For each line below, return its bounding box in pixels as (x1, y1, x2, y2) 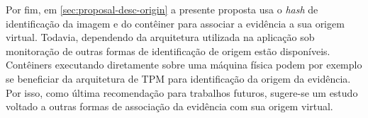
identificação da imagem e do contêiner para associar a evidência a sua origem (6, 16, 345, 30)
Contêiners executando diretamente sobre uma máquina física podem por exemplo (6, 57, 362, 72)
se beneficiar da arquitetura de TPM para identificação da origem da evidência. (6, 71, 351, 85)
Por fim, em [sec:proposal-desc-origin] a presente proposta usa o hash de (6, 2, 318, 16)
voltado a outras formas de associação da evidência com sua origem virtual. (6, 99, 333, 114)
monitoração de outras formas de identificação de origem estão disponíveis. (6, 43, 330, 58)
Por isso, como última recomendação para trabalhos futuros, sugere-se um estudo (6, 85, 358, 100)
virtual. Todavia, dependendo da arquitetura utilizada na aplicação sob (6, 30, 315, 45)
